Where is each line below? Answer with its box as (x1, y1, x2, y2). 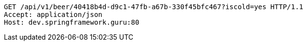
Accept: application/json (4, 11, 103, 18)
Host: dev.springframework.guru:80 (4, 18, 140, 26)
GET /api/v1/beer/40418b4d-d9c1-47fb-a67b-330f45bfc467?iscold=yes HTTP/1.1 (4, 3, 304, 11)
